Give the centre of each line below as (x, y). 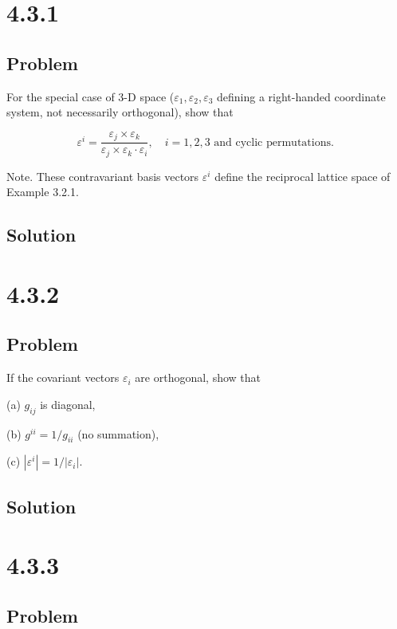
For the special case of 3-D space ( (90, 96)
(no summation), (118, 433)
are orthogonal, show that (198, 377)
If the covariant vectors (63, 377)
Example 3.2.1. (43, 192)
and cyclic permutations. (274, 142)
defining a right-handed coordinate (301, 96)
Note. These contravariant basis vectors (103, 176)
